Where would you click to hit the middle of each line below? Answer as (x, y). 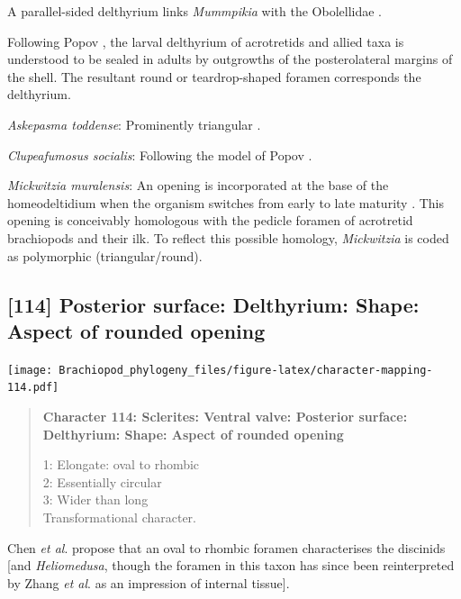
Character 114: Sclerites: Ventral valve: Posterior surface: (225, 417)
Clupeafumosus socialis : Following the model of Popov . (160, 154)
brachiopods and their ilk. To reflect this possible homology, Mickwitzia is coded (228, 237)
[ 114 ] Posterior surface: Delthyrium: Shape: (213, 304)
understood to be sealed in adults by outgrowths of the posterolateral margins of (230, 59)
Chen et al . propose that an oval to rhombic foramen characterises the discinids (226, 547)
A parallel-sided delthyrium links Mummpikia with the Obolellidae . (195, 11)
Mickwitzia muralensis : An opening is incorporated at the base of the (198, 185)
